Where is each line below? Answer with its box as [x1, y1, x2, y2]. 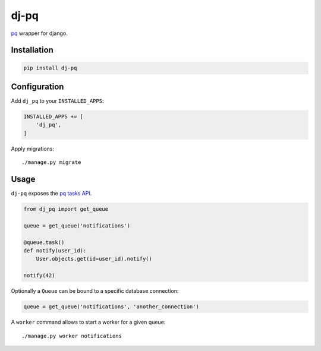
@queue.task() [23, 239, 65, 246]
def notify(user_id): [23, 247, 87, 254]
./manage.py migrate [21, 159, 81, 166]
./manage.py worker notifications [21, 333, 122, 339]
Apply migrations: [11, 145, 55, 152]
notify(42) [23, 272, 55, 279]
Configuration [11, 81, 64, 91]
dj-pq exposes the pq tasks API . [11, 190, 92, 197]
